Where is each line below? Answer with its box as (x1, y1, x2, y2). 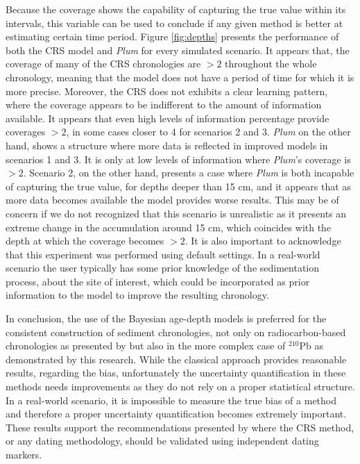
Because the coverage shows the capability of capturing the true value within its (6, 2, 346, 16)
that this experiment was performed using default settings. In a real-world (6, 247, 320, 261)
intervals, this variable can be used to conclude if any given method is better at (6, 15, 343, 30)
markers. (6, 447, 42, 461)
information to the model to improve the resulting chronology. (6, 288, 269, 302)
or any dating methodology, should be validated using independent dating (6, 433, 319, 448)
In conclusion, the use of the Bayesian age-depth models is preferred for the (6, 311, 327, 326)
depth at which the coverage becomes (6, 233, 164, 248)
